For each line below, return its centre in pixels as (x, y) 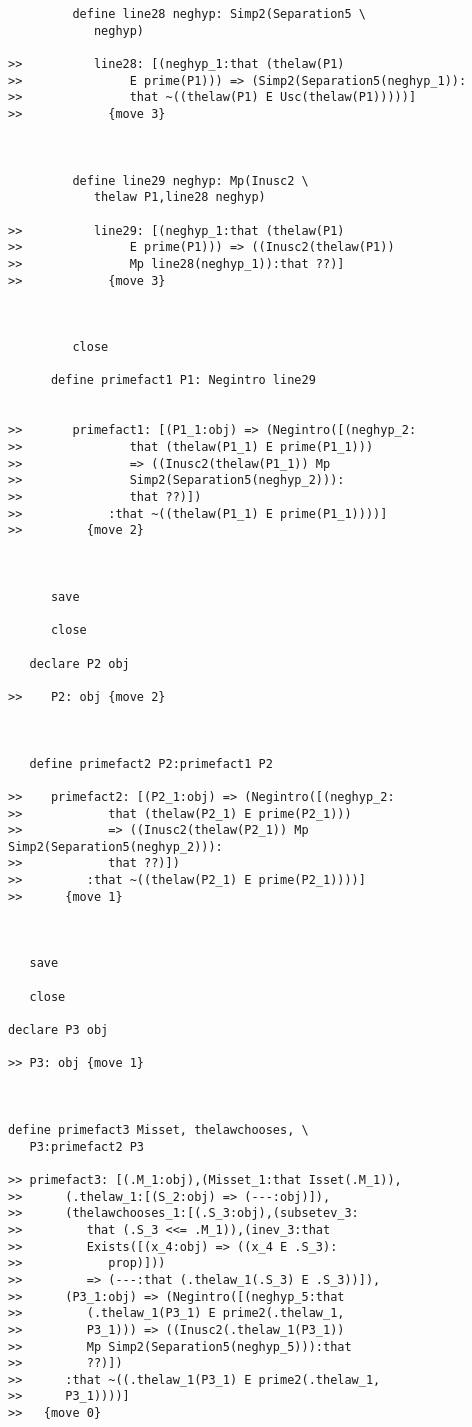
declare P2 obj (79, 663)
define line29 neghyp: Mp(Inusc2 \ (190, 180)
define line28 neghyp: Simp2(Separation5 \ (219, 14)
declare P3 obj (58, 1030)
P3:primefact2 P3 (87, 1146)
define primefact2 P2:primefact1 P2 (151, 763)
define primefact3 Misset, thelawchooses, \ (158, 1129)
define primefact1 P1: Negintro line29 (183, 380)
